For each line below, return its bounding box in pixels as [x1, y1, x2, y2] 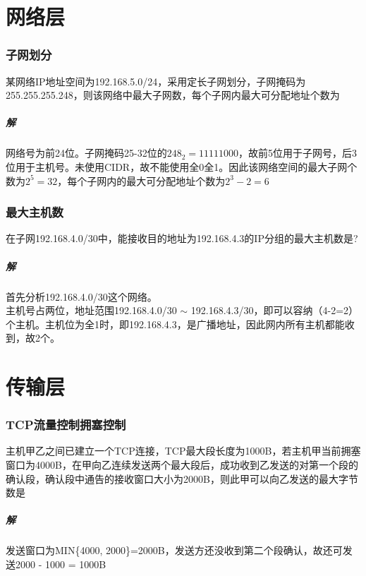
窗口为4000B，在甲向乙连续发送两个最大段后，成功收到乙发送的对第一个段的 [6, 457, 358, 472]
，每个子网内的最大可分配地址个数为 [57, 173, 226, 188]
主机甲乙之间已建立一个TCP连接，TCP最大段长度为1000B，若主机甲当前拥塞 [6, 443, 361, 458]
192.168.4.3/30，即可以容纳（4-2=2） [190, 303, 359, 318]
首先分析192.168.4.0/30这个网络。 [6, 289, 157, 304]
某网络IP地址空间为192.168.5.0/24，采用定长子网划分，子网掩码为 [6, 73, 306, 88]
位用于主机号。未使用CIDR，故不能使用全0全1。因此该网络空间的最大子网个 [6, 159, 358, 174]
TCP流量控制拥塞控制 [6, 416, 126, 433]
